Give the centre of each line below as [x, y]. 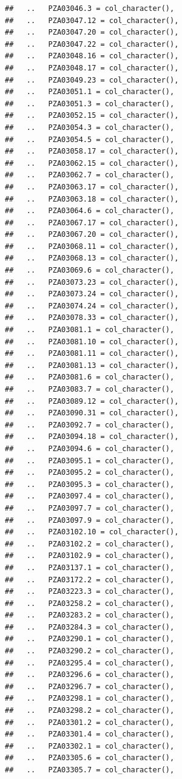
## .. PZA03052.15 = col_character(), [92, 116]
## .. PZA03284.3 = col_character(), [90, 627]
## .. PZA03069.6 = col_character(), [90, 270]
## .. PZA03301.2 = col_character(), [90, 722]
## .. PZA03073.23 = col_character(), [92, 282]
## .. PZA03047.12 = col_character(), [92, 20]
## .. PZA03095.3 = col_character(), [90, 484]
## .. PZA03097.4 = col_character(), [90, 496]
